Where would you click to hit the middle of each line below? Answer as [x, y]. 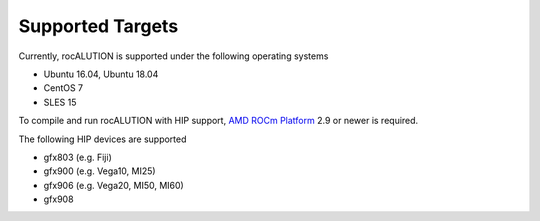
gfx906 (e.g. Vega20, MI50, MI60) [113, 185]
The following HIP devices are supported [102, 139]
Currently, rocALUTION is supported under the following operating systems [173, 56]
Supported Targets [98, 26]
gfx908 [58, 199]
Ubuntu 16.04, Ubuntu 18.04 [101, 74]
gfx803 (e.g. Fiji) [77, 157]
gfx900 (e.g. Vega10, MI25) [99, 171]
